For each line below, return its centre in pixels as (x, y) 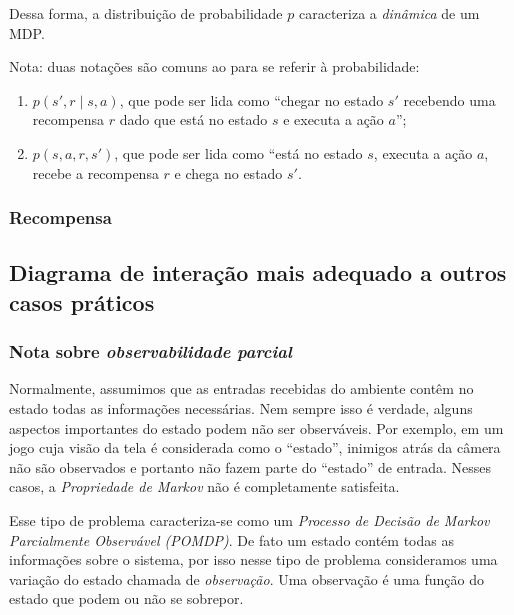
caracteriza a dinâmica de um (389, 13)
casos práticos (82, 301)
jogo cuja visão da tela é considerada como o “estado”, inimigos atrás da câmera (255, 447)
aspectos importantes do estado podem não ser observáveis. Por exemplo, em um (256, 427)
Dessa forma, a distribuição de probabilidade (146, 13)
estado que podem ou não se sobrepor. (126, 598)
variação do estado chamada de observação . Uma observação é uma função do (246, 578)
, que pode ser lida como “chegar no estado (251, 99)
